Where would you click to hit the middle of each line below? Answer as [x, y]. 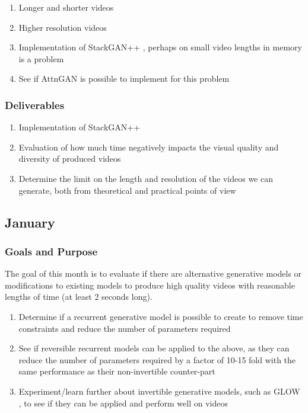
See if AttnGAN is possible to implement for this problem [124, 79]
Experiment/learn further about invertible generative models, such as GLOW [159, 391]
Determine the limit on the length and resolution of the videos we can [146, 178]
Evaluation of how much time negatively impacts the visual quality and [149, 147]
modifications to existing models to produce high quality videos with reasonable [150, 285]
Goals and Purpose [51, 251]
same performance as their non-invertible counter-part [117, 371]
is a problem [41, 58]
